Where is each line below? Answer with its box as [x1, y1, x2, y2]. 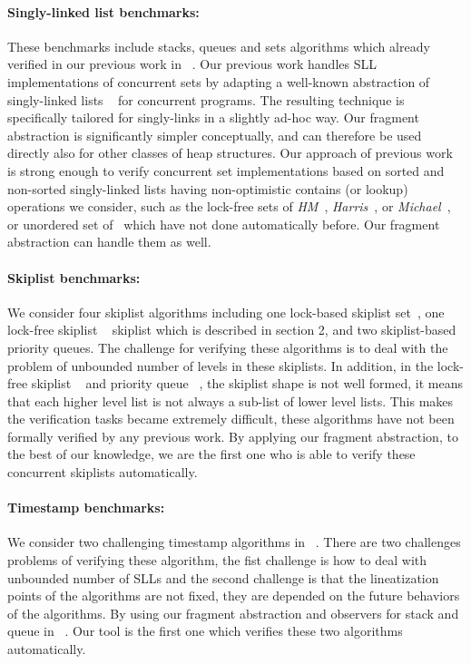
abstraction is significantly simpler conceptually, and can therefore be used [7, 125, 422, 144]
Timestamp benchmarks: [7, 498, 165, 517]
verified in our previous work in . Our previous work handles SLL [7, 54, 377, 73]
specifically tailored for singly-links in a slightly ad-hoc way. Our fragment [7, 108, 419, 127]
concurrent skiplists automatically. [7, 463, 198, 482]
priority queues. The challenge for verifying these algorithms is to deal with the [7, 337, 448, 356]
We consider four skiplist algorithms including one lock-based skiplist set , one [7, 302, 445, 321]
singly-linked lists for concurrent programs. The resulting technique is [7, 90, 405, 109]
